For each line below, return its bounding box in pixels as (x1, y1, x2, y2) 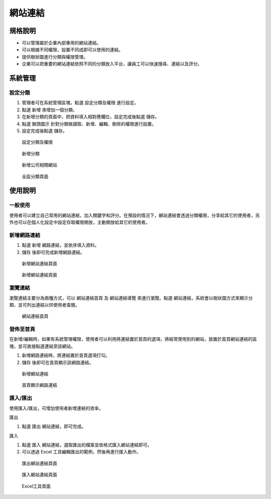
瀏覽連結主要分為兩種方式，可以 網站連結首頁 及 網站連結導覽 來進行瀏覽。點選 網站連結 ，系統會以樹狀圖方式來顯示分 (9, 295, 253, 301)
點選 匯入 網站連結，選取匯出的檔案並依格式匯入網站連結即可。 (22, 442, 152, 448)
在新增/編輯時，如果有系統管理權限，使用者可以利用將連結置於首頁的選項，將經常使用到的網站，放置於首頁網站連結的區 (9, 336, 257, 342)
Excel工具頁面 (22, 483, 51, 489)
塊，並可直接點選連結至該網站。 (9, 343, 75, 349)
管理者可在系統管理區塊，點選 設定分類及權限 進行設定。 (22, 100, 139, 106)
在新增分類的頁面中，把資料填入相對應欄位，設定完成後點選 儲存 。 (22, 114, 160, 120)
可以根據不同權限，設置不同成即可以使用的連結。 (22, 47, 123, 53)
